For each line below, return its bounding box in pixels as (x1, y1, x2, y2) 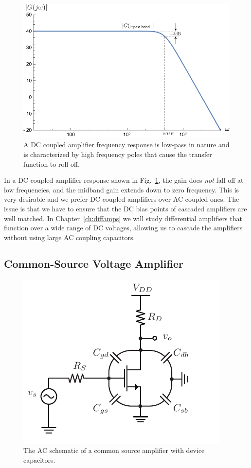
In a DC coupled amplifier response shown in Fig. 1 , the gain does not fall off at (4, 175, 244, 185)
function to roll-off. (23, 158, 80, 169)
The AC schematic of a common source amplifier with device (23, 445, 205, 455)
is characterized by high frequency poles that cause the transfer (23, 149, 212, 159)
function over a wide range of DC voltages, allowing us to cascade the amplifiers (4, 223, 243, 233)
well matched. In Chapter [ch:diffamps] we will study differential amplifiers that (4, 213, 242, 223)
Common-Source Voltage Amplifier (4, 256, 183, 271)
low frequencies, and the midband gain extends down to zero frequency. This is (4, 184, 239, 194)
